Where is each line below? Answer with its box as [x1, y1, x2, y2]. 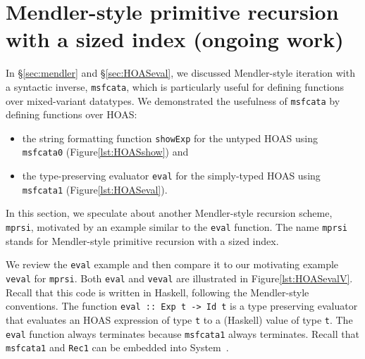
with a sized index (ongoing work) [6, 25, 344, 53]
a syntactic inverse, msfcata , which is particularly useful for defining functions [6, 79, 345, 94]
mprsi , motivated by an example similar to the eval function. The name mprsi [6, 220, 347, 234]
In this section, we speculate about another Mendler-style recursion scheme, [6, 206, 333, 220]
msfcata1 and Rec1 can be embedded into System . [6, 340, 229, 355]
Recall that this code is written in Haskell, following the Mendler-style [6, 284, 309, 299]
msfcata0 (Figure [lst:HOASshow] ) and [22, 144, 189, 159]
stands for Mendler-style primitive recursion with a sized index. [6, 233, 279, 248]
